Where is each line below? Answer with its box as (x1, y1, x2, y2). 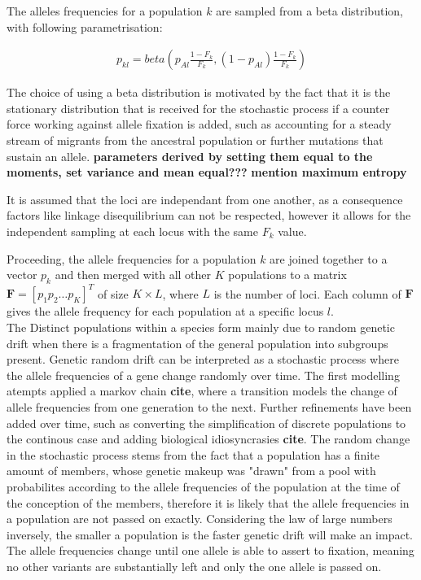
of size (97, 285, 129, 302)
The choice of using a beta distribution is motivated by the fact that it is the (7, 84, 391, 101)
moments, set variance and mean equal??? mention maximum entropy (7, 164, 407, 181)
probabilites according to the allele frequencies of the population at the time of (7, 478, 400, 495)
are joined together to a (270, 250, 388, 267)
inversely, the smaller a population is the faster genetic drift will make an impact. (7, 525, 414, 543)
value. (278, 222, 307, 239)
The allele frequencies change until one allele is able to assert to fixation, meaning (7, 542, 414, 559)
